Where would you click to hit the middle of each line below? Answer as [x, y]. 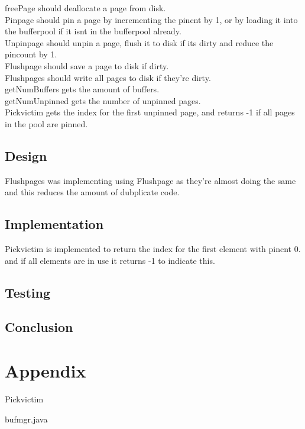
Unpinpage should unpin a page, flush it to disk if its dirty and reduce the [139, 42]
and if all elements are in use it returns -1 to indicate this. [110, 260]
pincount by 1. [31, 54]
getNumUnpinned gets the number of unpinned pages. [103, 100]
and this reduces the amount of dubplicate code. [92, 192]
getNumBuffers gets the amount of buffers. [82, 89]
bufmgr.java [26, 419]
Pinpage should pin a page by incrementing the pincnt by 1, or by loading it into [151, 19]
